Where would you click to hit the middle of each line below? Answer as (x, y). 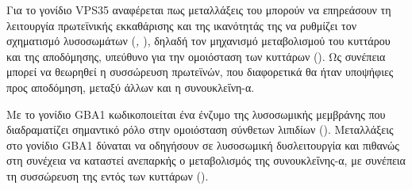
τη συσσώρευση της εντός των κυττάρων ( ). (108, 175)
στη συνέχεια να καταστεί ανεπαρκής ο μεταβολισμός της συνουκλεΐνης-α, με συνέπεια (206, 160)
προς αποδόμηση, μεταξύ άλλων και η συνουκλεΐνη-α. (131, 87)
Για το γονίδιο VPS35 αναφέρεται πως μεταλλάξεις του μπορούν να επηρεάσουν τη (199, 9)
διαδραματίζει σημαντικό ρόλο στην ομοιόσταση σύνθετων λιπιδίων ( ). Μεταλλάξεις (200, 129)
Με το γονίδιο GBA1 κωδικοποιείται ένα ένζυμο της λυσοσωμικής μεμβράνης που (196, 114)
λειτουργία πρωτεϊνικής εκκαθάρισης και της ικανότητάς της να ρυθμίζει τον (181, 25)
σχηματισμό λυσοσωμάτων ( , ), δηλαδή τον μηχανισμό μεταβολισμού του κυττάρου (198, 41)
